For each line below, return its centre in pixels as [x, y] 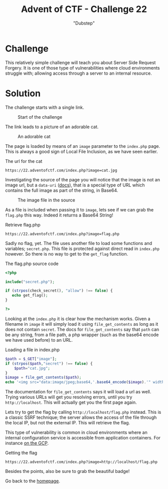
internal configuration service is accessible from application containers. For [83, 438]
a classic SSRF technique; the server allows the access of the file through [81, 417]
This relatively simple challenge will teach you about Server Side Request [80, 62]
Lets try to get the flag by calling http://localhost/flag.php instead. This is [83, 412]
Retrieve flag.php [23, 224]
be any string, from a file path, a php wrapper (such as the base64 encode [82, 335]
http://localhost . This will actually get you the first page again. [71, 402]
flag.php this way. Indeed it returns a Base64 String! [59, 215]
